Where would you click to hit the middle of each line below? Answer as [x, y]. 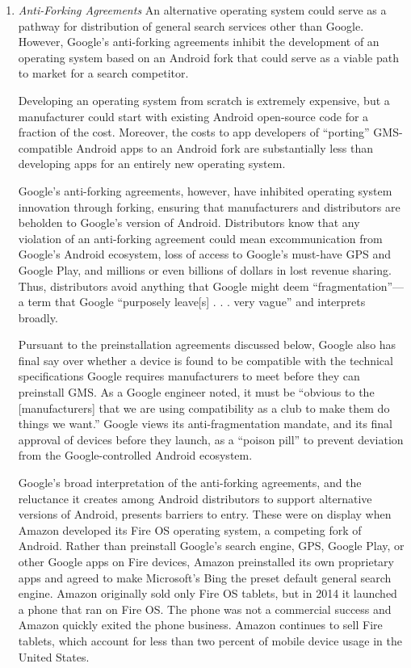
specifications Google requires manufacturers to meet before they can [189, 376]
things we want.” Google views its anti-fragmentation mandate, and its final [205, 424]
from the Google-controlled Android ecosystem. [135, 455]
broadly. [38, 317]
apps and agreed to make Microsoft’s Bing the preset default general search [205, 577]
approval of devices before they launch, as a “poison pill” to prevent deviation [211, 439]
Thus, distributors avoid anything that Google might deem [164, 286]
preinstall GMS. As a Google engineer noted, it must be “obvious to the [196, 392]
